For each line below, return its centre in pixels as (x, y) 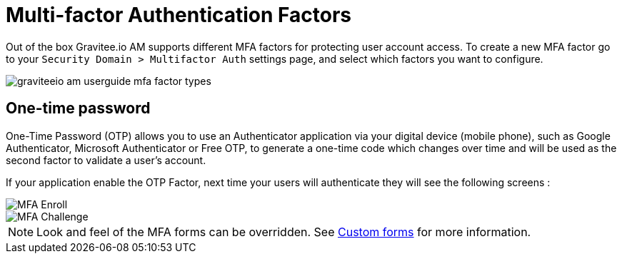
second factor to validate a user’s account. (106, 160)
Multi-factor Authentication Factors (179, 15)
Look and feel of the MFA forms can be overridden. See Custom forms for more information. (284, 232)
